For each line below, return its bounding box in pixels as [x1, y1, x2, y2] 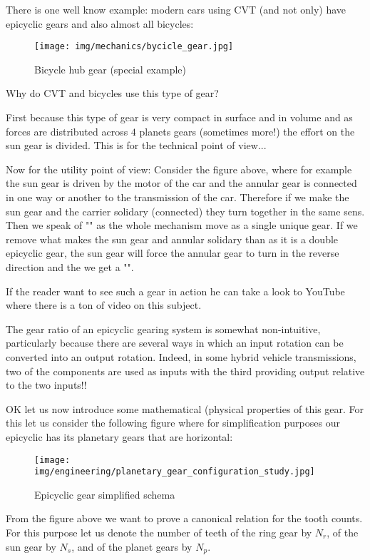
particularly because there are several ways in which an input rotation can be [6, 335, 344, 350]
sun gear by [6, 539, 56, 554]
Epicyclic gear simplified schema [34, 487, 175, 502]
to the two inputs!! [6, 377, 87, 392]
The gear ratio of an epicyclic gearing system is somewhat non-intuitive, [6, 321, 321, 336]
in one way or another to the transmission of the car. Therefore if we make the [6, 190, 349, 204]
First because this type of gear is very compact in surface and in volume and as [6, 110, 353, 125]
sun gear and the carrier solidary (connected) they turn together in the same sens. [6, 203, 365, 218]
